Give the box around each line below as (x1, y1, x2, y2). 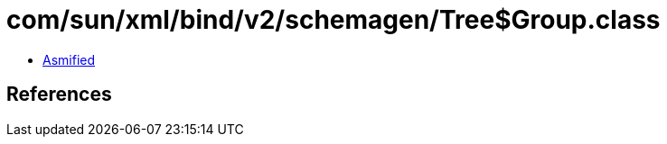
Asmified (42, 51, 96, 67)
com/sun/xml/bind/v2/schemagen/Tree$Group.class (6, 4, 661, 35)
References (6, 83, 112, 106)
